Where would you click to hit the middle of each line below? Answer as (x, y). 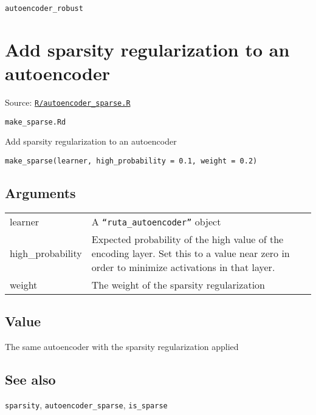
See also (30, 379)
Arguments (40, 192)
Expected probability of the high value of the (187, 239)
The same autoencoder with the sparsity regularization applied (122, 346)
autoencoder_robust (44, 9)
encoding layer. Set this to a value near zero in (191, 253)
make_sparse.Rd (36, 122)
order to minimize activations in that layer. (183, 267)
